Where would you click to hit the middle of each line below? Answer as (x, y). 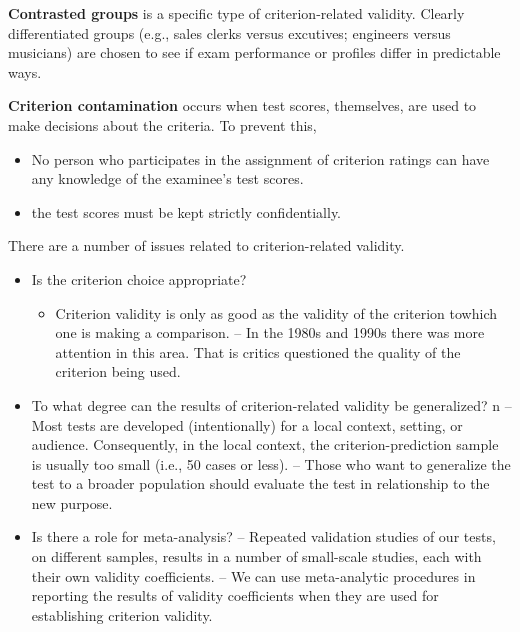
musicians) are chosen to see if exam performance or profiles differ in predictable (254, 52)
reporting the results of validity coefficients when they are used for (235, 595)
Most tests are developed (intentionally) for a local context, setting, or (247, 424)
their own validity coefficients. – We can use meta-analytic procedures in (253, 575)
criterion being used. (118, 371)
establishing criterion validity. (122, 614)
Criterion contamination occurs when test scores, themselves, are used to (242, 105)
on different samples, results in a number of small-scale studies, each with (256, 556)
